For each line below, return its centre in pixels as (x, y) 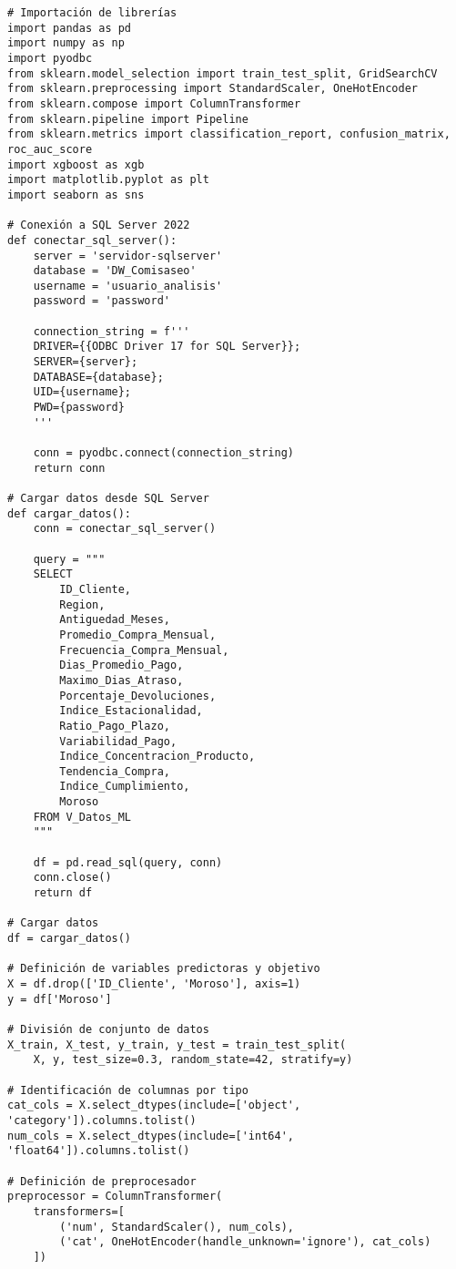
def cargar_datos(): (70, 513)
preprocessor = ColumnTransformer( (115, 1197)
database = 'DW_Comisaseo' (115, 271)
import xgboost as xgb (76, 164)
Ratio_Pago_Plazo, (115, 726)
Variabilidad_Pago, (118, 741)
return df (63, 893)
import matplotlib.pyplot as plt (108, 180)
